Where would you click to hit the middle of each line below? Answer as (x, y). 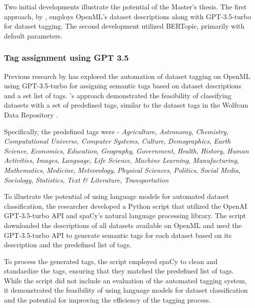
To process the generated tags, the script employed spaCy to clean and (111, 261)
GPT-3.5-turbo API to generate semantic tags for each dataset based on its (118, 235)
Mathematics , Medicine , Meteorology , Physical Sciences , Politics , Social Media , (122, 170)
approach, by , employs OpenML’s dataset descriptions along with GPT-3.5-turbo (127, 16)
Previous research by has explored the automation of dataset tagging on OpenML (127, 76)
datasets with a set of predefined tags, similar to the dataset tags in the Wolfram (126, 105)
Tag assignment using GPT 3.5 (66, 58)
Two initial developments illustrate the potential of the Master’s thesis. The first (125, 6)
